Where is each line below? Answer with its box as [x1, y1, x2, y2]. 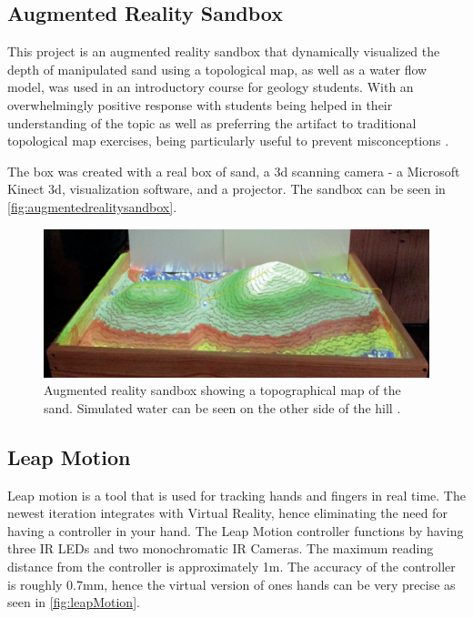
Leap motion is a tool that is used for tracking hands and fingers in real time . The [7, 485, 466, 504]
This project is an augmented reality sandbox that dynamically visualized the [7, 42, 440, 61]
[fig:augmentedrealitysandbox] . [7, 197, 177, 216]
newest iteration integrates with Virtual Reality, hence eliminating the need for [7, 503, 448, 522]
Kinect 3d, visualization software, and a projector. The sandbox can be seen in [7, 179, 446, 198]
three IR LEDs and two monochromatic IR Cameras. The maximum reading [7, 539, 434, 558]
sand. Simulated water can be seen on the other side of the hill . [44, 398, 401, 417]
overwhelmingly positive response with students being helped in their [7, 95, 393, 114]
